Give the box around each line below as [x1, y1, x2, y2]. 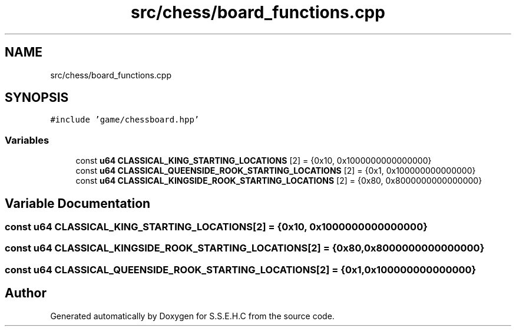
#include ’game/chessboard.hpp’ [50, 115, 200, 125]
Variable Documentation [5, 196, 151, 211]
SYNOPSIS [5, 90, 69, 105]
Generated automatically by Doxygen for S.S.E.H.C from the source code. [50, 310, 335, 321]
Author [5, 286, 47, 301]
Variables [5, 134, 49, 146]
